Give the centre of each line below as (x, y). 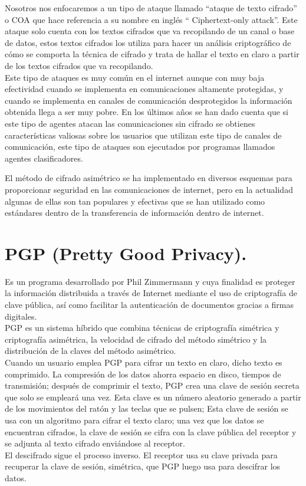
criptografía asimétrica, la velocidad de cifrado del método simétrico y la (136, 339)
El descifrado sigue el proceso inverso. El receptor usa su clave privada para (141, 454)
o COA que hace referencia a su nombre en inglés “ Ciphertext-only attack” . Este (151, 19)
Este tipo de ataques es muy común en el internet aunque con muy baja (135, 77)
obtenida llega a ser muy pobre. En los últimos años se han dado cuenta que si (147, 112)
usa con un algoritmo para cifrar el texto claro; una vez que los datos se (134, 420)
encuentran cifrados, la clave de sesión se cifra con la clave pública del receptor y (151, 431)
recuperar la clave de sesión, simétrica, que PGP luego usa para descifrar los (143, 466)
